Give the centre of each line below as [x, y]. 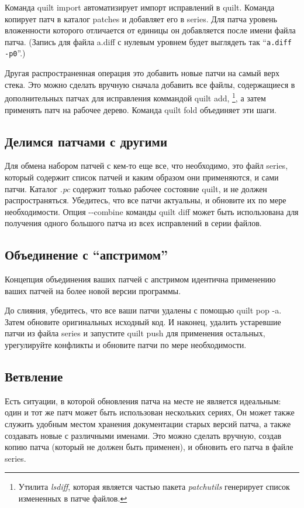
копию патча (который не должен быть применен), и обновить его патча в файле [149, 447]
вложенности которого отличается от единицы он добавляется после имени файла [150, 30]
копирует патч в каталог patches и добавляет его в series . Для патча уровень [141, 18]
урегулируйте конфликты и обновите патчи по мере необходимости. [126, 345]
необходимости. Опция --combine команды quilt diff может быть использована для [152, 211]
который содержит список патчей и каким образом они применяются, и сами [142, 177]
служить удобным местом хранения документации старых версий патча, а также [148, 424]
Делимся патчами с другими [86, 141]
